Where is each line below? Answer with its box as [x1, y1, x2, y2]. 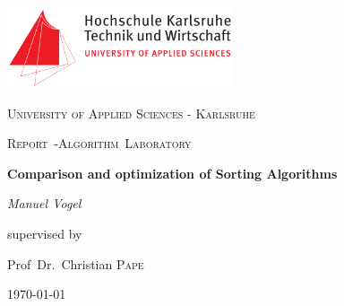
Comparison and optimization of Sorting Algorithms [7, 163, 338, 182]
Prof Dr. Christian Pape [7, 254, 144, 273]
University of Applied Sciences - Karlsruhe [7, 103, 255, 122]
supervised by [7, 224, 82, 243]
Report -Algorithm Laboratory [7, 134, 192, 153]
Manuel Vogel [7, 194, 82, 213]
